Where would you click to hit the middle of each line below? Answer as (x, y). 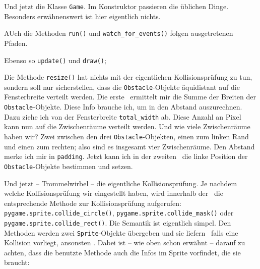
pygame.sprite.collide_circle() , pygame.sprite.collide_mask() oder (119, 213)
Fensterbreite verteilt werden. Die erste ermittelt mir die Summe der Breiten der (130, 97)
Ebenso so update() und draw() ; (55, 60)
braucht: (17, 262)
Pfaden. (16, 43)
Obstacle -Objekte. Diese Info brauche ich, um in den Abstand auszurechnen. (123, 107)
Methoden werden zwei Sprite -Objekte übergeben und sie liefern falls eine (121, 232)
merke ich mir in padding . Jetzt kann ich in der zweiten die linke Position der (126, 156)
